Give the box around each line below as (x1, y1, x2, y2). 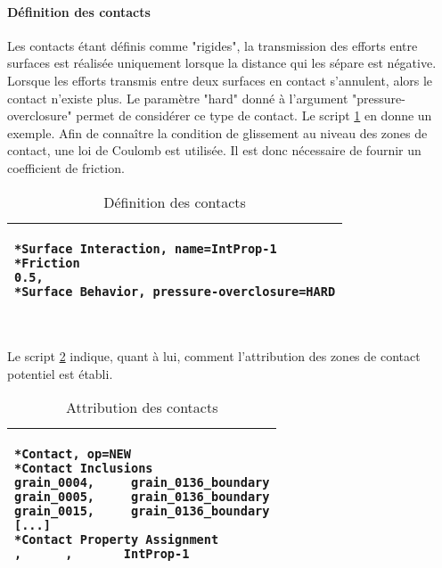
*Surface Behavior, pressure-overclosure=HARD (14, 284, 336, 299)
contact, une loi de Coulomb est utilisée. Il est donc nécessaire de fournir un (7, 141, 422, 160)
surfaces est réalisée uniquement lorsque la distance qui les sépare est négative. (7, 54, 437, 72)
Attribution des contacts (66, 397, 218, 418)
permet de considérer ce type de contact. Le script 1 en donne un (76, 106, 432, 125)
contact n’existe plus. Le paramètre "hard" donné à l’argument (7, 88, 348, 107)
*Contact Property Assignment (14, 532, 219, 547)
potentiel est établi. (7, 364, 113, 383)
